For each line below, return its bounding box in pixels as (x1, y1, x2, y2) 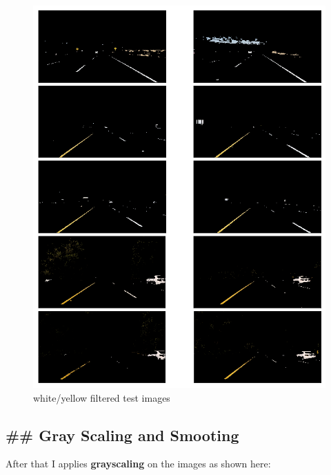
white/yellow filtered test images (33, 390, 170, 404)
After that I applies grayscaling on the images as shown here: (6, 456, 271, 471)
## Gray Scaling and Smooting (6, 424, 239, 445)
